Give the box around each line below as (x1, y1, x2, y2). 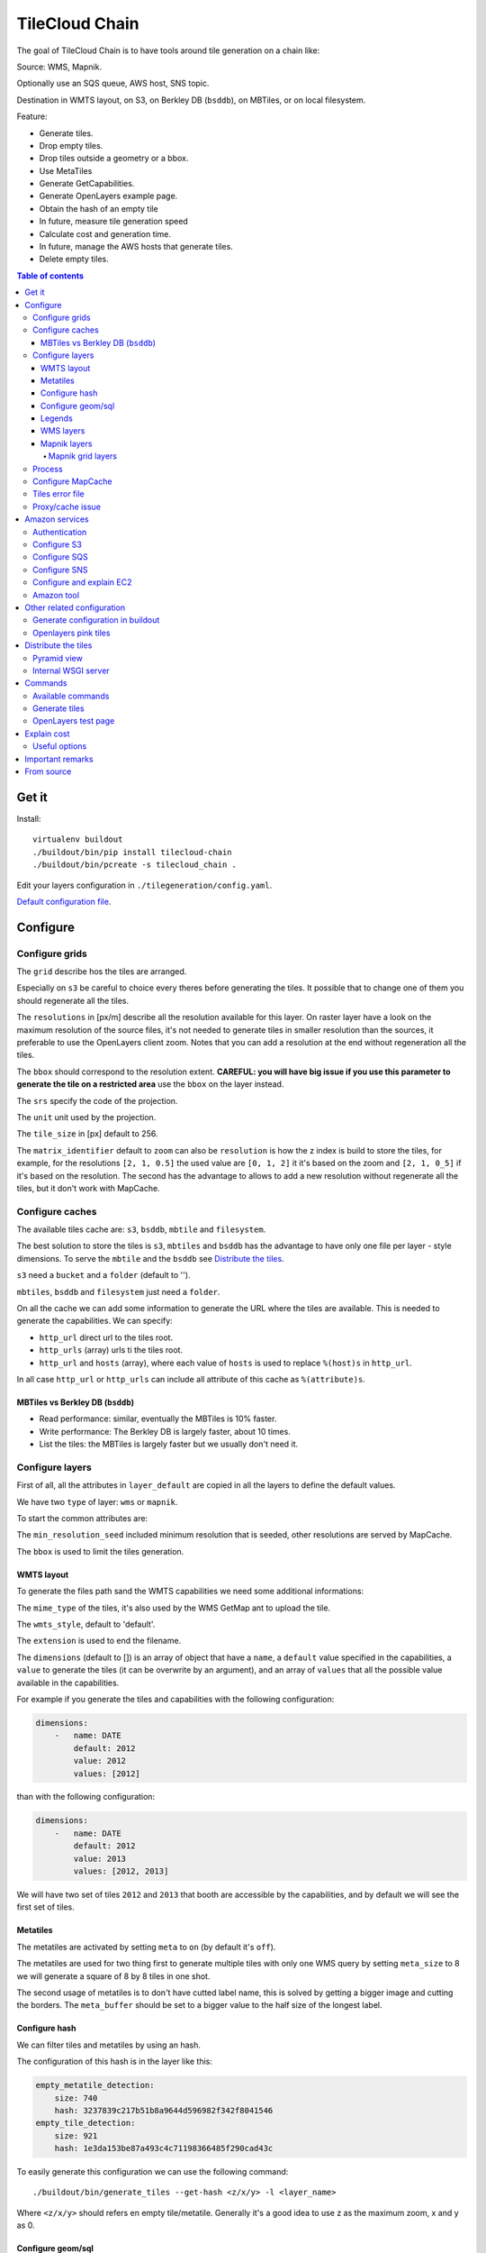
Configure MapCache (32, 476, 112, 487)
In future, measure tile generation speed (39, 216, 188, 227)
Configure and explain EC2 (32, 577, 132, 588)
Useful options (32, 741, 87, 752)
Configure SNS (32, 564, 88, 575)
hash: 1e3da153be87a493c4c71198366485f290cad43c (54, 2143, 274, 2154)
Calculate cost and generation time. (39, 228, 171, 239)
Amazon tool (32, 589, 80, 600)
